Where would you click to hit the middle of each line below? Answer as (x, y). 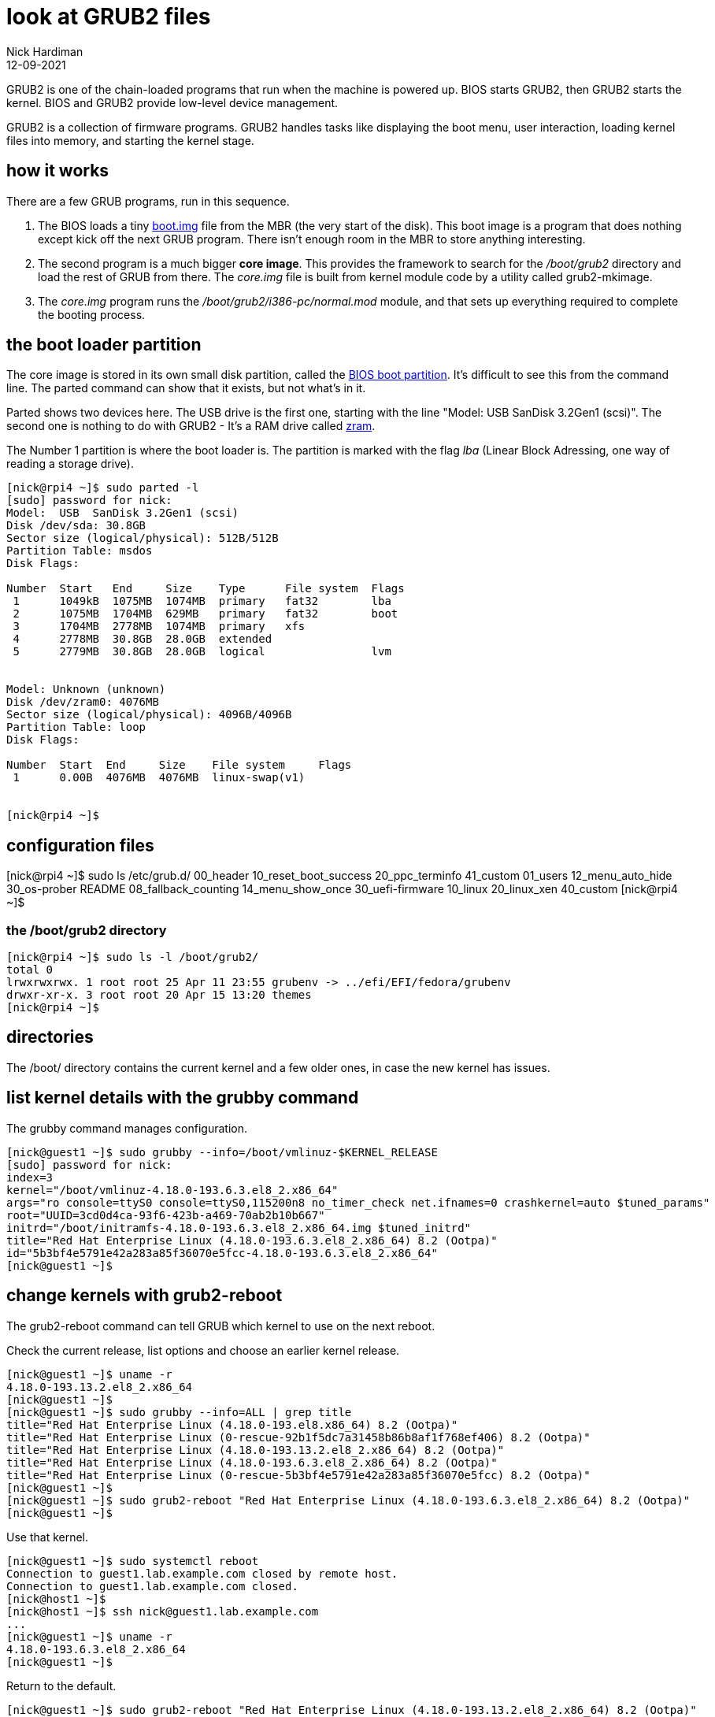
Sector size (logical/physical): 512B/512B (143, 538)
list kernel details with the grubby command (183, 1098)
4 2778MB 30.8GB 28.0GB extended (143, 639)
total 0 (30, 970)
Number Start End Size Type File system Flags (206, 589)
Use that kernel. (48, 1537)
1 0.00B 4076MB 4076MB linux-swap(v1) (159, 778)
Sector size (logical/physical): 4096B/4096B (149, 715)
